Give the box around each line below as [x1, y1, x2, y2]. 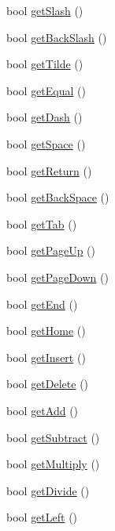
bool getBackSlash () [6, 29, 107, 45]
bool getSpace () [6, 135, 86, 152]
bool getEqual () [6, 82, 86, 98]
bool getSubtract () [6, 429, 100, 445]
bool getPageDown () [6, 268, 109, 285]
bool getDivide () [6, 482, 90, 498]
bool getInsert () [6, 348, 86, 365]
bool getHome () [6, 322, 86, 339]
